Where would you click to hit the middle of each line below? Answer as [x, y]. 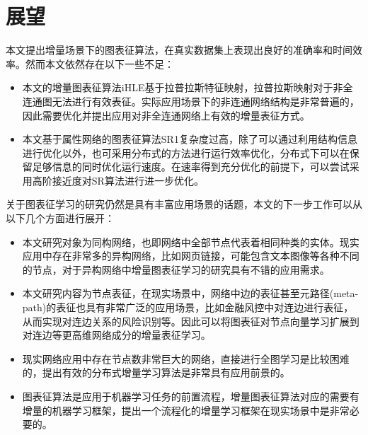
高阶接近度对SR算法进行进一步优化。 [118, 180]
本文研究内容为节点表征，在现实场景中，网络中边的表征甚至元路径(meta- [190, 293]
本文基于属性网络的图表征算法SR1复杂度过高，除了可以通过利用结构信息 [190, 139]
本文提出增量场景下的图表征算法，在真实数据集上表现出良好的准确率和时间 [179, 50]
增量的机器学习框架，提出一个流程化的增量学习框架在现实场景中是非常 [186, 410]
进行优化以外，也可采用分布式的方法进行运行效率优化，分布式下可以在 [186, 152]
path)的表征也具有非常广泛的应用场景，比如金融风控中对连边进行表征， [188, 307]
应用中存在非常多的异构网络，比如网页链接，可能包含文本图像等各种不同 [191, 256]
